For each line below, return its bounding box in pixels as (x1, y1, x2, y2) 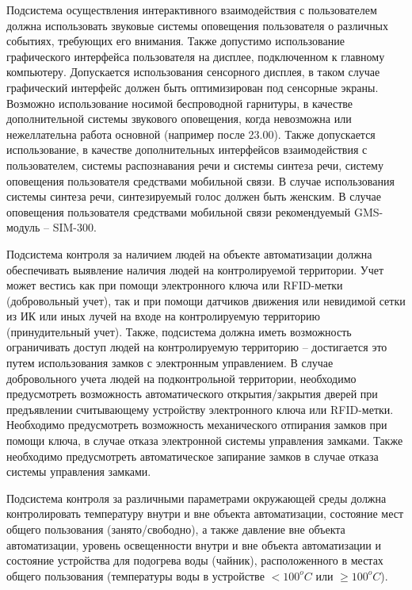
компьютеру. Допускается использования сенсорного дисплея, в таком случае (6, 63, 380, 80)
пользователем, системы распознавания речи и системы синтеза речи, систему (6, 156, 383, 173)
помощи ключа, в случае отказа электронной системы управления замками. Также (6, 432, 403, 449)
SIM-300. (52, 219, 97, 236)
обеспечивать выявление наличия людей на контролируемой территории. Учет (6, 261, 384, 278)
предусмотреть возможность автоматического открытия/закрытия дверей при (6, 385, 378, 402)
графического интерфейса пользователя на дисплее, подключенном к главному (6, 48, 385, 64)
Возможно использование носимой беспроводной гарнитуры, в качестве (6, 94, 353, 111)
